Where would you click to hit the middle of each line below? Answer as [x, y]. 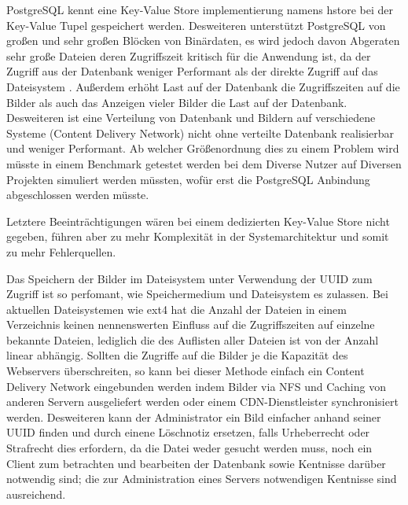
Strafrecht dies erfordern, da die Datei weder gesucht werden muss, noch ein [189, 448]
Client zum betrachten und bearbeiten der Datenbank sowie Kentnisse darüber [196, 463]
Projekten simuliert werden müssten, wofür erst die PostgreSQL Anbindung [188, 179]
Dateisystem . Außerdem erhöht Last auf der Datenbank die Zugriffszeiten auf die [203, 86]
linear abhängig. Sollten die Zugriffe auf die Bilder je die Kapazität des [177, 355]
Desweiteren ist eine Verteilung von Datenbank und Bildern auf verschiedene [191, 118]
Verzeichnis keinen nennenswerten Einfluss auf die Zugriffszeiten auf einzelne [191, 324]
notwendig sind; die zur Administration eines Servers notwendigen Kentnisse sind [202, 479]
